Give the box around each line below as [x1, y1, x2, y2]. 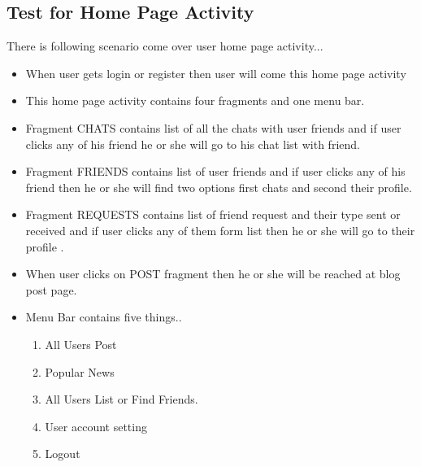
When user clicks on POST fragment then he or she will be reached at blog [25, 265, 401, 282]
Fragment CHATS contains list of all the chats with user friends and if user [25, 119, 401, 136]
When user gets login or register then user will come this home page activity [25, 64, 406, 81]
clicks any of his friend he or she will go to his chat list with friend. [25, 135, 360, 152]
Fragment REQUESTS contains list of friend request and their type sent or [25, 206, 401, 223]
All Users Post [45, 335, 117, 352]
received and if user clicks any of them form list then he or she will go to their [25, 221, 415, 238]
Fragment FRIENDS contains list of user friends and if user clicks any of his [25, 163, 406, 180]
